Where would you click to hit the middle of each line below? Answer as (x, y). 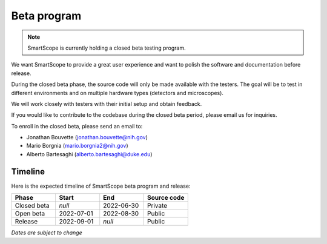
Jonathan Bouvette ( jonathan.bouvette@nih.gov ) (87, 137)
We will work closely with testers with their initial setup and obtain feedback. (107, 104)
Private (157, 206)
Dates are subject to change (47, 232)
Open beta (30, 214)
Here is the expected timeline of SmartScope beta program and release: (101, 186)
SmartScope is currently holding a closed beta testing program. (107, 48)
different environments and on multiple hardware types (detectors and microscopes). (117, 93)
